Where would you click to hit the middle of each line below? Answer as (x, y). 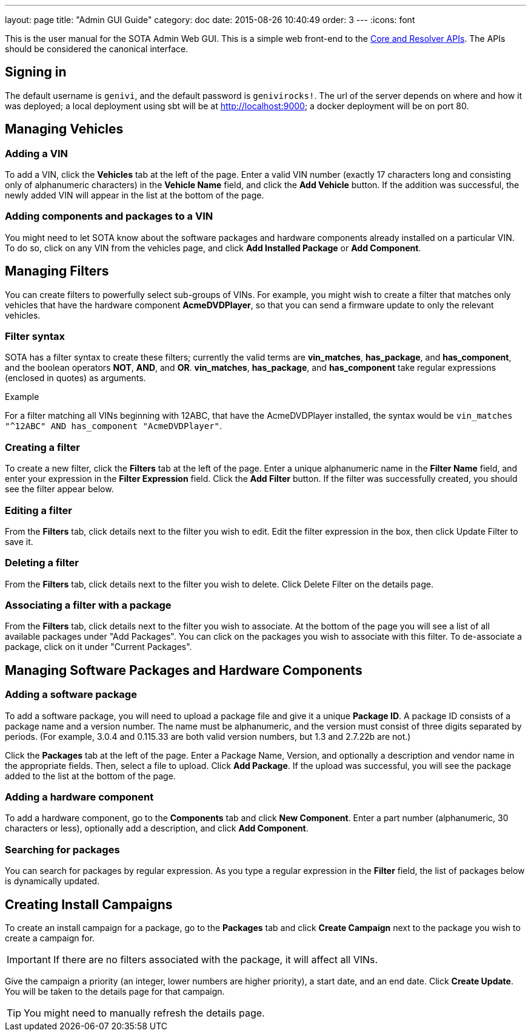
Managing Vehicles (64, 129)
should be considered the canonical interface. (97, 49)
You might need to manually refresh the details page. (144, 1013)
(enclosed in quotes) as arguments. (75, 378)
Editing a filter (38, 510)
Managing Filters (57, 271)
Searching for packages (62, 849)
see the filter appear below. (59, 489)
